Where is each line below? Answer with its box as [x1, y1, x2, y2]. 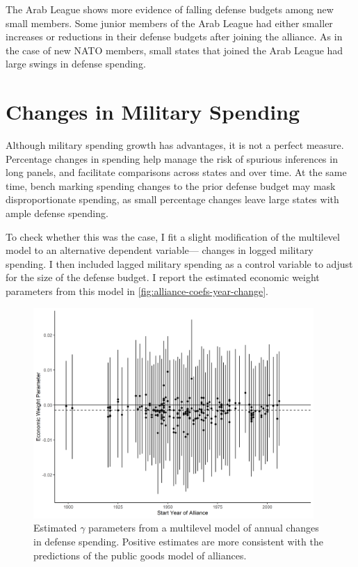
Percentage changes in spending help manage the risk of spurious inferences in [6, 151, 338, 166]
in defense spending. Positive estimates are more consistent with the [33, 534, 323, 548]
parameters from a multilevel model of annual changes [88, 520, 319, 535]
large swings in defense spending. [6, 56, 146, 71]
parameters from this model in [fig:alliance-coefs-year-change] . [6, 284, 269, 298]
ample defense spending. [6, 206, 108, 221]
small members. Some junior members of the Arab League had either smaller [6, 15, 333, 30]
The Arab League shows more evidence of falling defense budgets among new [6, 2, 334, 16]
